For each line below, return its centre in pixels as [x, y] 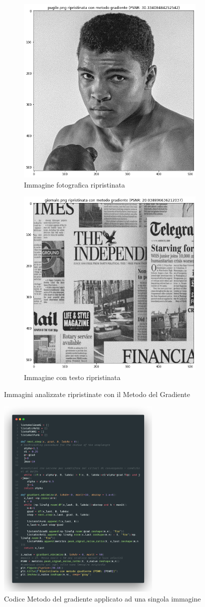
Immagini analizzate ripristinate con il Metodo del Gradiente [97, 394]
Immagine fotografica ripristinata [75, 184]
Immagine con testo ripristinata [72, 377]
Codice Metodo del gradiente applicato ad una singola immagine [102, 598]
